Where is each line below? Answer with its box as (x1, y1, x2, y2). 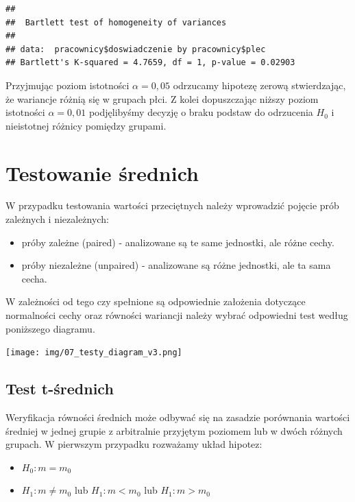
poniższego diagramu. (5, 321, 95, 335)
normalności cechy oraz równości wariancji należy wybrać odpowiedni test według (5, 308, 348, 322)
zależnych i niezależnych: (5, 212, 109, 226)
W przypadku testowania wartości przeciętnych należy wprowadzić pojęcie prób (5, 198, 339, 213)
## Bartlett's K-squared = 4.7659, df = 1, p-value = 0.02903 (5, 58, 295, 68)
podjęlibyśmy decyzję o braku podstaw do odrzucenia (88, 105, 313, 119)
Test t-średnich (5, 378, 114, 399)
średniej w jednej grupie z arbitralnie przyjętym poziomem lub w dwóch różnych (5, 423, 343, 438)
